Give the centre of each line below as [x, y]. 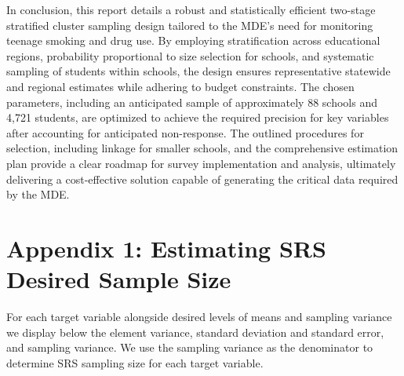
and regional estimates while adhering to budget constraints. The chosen [180, 86]
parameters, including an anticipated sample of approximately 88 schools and [192, 102]
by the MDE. [38, 194]
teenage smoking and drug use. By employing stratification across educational [193, 40]
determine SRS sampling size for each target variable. [135, 362]
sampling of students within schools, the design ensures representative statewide [198, 71]
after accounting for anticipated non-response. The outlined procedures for [185, 132]
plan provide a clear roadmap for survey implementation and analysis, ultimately [201, 163]
